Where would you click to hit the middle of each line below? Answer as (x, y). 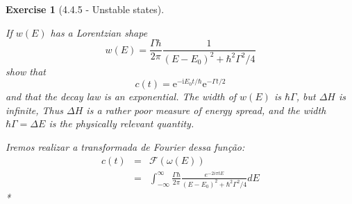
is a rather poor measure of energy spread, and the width (206, 110)
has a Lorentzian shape (99, 32)
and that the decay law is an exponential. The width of (121, 96)
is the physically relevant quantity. (121, 123)
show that (26, 71)
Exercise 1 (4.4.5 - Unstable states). (85, 9)
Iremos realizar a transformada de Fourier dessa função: (125, 147)
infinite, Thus (35, 110)
